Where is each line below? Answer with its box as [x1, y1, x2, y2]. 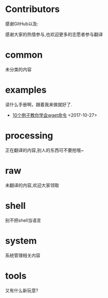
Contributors [5, 4, 60, 15]
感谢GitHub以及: [5, 21, 38, 27]
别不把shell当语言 [5, 217, 41, 223]
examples [5, 84, 46, 96]
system [5, 235, 37, 246]
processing [5, 130, 53, 141]
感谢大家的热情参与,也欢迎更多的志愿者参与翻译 [5, 31, 103, 37]
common [5, 49, 43, 61]
